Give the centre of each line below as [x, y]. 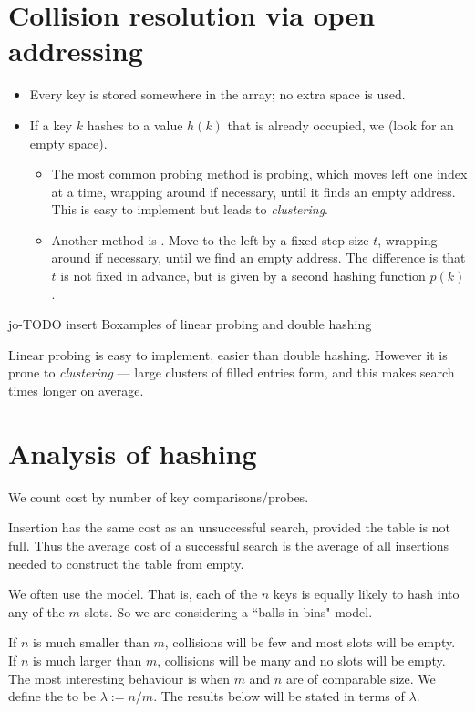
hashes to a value [135, 124]
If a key [51, 124]
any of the [36, 611]
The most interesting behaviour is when [119, 678]
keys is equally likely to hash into [366, 594]
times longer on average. [76, 391]
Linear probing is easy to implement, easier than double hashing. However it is [228, 354]
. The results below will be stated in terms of [279, 696]
